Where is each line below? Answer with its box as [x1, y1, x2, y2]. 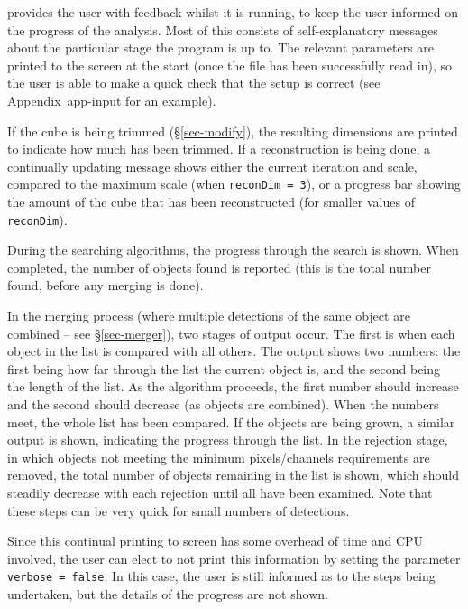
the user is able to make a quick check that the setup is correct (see [7, 73, 381, 92]
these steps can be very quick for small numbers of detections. [7, 501, 350, 520]
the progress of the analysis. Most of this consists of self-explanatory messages [7, 20, 438, 39]
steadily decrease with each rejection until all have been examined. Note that [7, 483, 433, 501]
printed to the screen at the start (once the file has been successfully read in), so [7, 55, 452, 74]
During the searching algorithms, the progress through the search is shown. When [7, 240, 459, 259]
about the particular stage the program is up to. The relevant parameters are [7, 38, 435, 57]
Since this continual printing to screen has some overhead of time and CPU [7, 531, 424, 550]
